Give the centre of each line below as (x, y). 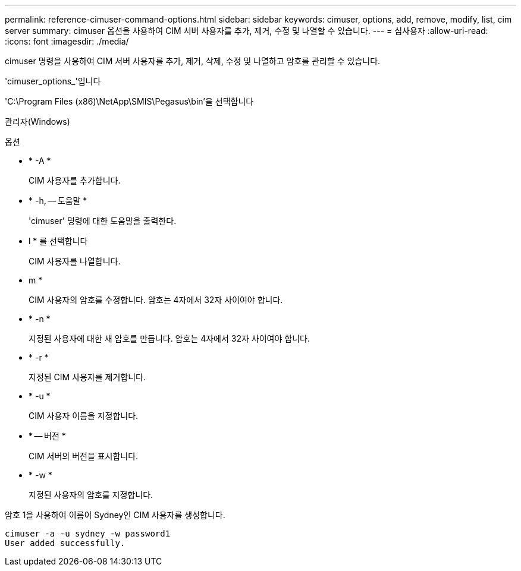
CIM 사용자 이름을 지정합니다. (84, 416)
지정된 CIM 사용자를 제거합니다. (87, 377)
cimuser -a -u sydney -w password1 (88, 534)
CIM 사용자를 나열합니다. (75, 261)
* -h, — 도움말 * (58, 201)
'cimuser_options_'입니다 (53, 81)
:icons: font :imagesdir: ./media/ (67, 41)
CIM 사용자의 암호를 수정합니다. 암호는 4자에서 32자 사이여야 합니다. (156, 300)
